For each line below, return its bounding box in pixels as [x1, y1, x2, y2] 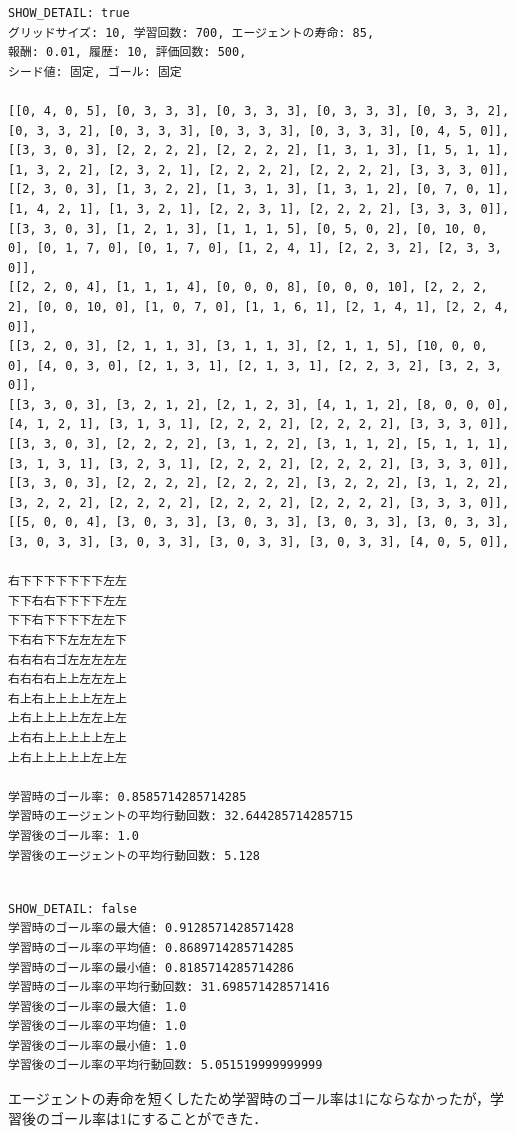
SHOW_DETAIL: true [8, 6, 130, 20]
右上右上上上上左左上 [8, 691, 127, 706]
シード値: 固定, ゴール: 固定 [8, 64, 182, 79]
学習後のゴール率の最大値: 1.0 [8, 999, 187, 1014]
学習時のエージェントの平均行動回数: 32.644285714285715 [8, 809, 354, 824]
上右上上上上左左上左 [8, 711, 127, 726]
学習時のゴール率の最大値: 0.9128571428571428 [8, 921, 294, 936]
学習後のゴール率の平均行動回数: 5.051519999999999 [8, 1058, 323, 1073]
